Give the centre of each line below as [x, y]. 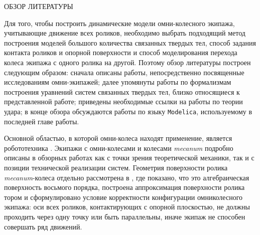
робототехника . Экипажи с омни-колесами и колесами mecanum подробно [119, 148]
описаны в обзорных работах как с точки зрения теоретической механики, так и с [129, 158]
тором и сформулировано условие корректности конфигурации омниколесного [123, 197]
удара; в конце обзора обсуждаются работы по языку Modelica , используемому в [128, 111]
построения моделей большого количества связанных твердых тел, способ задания [130, 42]
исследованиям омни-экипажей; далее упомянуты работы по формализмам [118, 82]
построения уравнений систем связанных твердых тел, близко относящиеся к [122, 91]
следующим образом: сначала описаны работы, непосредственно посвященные [124, 72]
